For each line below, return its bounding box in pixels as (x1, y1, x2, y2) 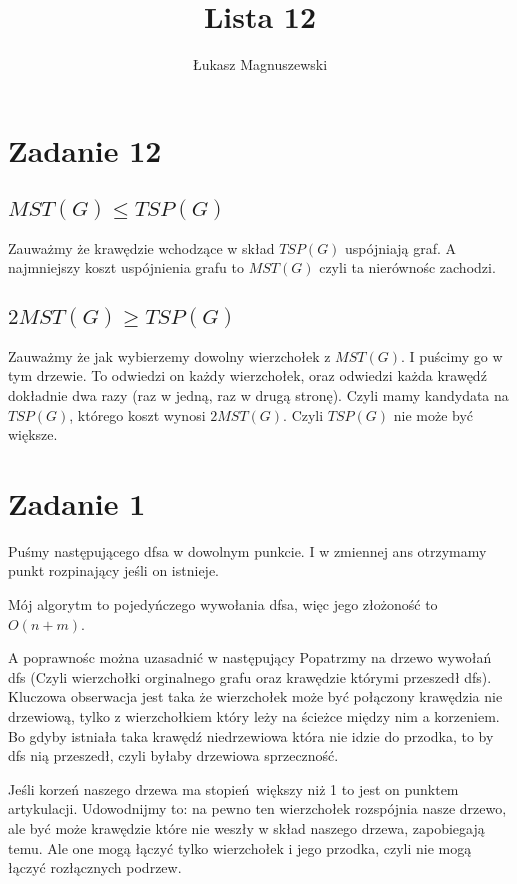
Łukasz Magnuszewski (192, 54, 328, 75)
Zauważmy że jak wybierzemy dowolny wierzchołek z (8, 345, 331, 366)
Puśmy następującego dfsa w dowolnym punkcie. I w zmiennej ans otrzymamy (8, 540, 487, 561)
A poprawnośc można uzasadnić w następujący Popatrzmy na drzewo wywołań (8, 647, 492, 668)
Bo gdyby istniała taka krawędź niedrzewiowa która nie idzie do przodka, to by (8, 725, 494, 746)
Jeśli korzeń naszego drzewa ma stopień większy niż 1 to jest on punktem (8, 778, 459, 799)
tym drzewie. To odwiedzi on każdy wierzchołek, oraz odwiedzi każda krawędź (8, 365, 487, 386)
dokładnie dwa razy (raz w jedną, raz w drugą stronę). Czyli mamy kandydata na (8, 384, 509, 405)
